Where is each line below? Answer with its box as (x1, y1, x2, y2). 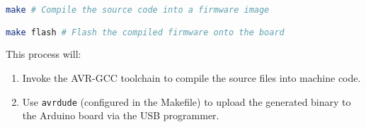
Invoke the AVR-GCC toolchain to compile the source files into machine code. (22, 71, 361, 85)
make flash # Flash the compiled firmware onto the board (6, 27, 285, 37)
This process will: (6, 47, 81, 61)
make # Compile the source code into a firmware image (6, 5, 270, 15)
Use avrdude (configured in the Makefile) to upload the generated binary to (22, 94, 351, 109)
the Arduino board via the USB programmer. (22, 108, 219, 123)
